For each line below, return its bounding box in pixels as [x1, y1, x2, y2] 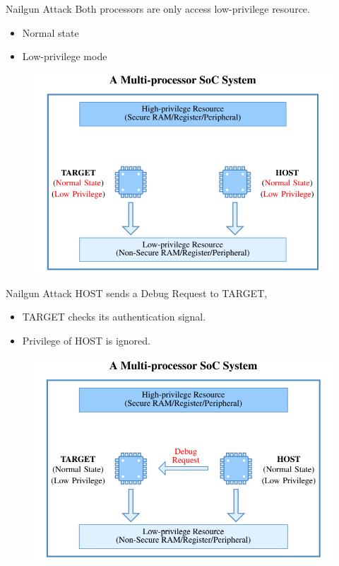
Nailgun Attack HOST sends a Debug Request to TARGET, [6, 285, 268, 300]
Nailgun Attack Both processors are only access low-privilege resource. [6, 1, 310, 16]
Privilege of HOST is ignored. [22, 333, 150, 348]
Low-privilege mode [22, 49, 107, 64]
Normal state [22, 25, 79, 40]
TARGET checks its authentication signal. [22, 309, 206, 324]
